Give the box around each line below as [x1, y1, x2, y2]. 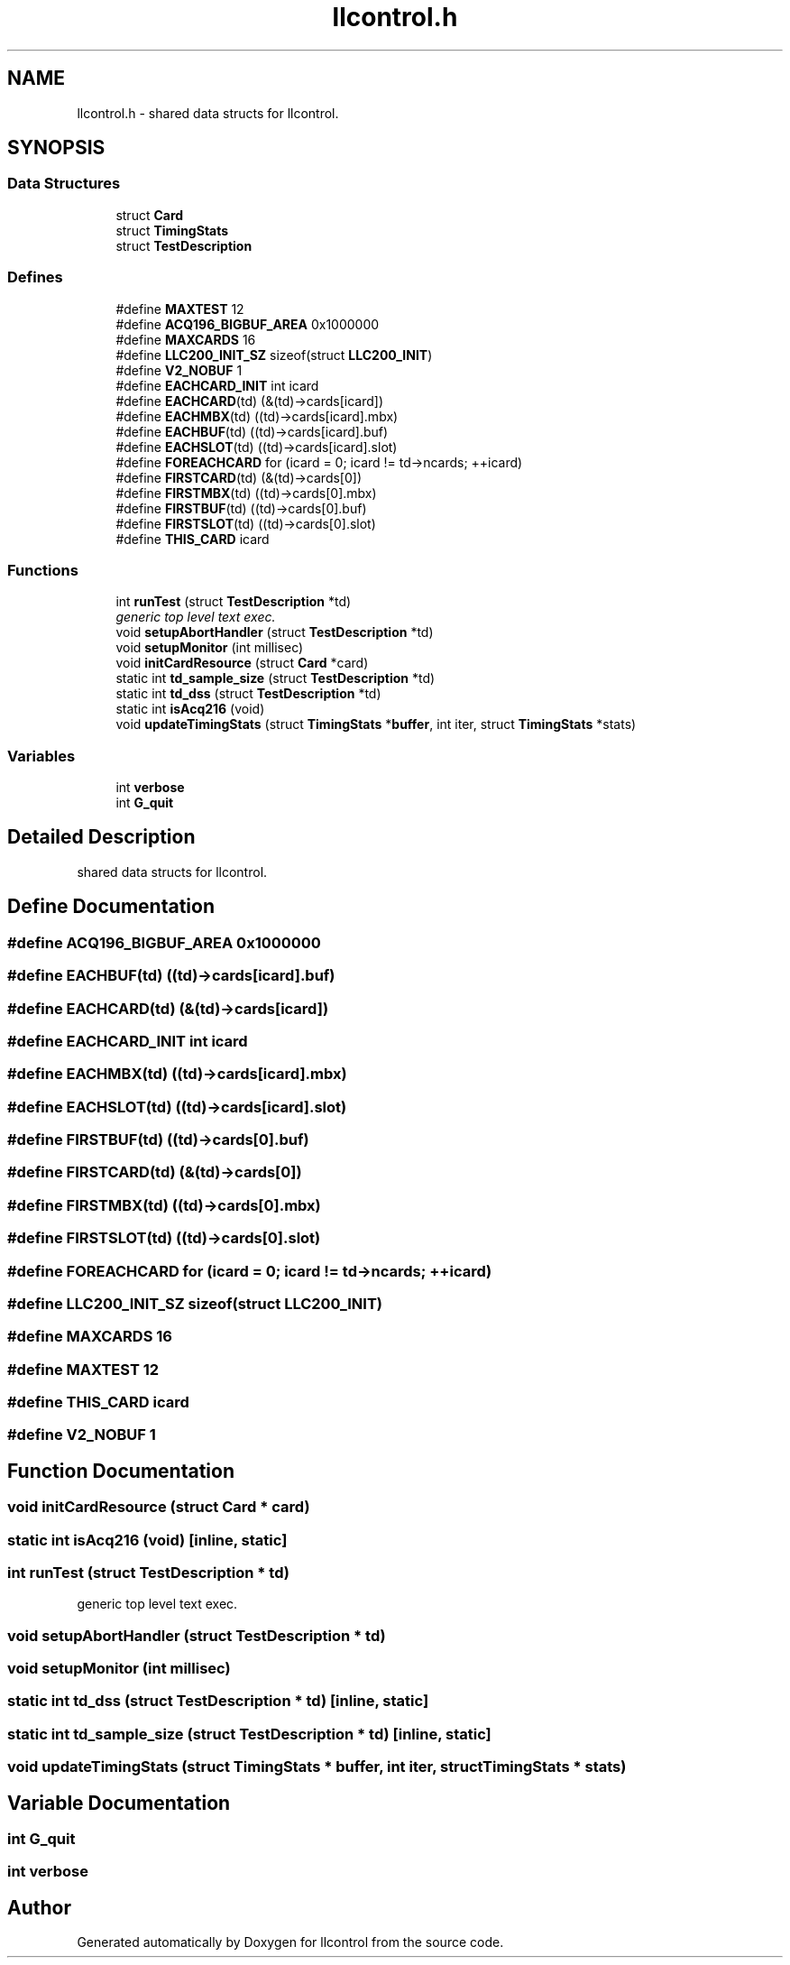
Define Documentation [7, 895, 215, 918]
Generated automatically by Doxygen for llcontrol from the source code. [77, 1934, 504, 1951]
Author [7, 1896, 71, 1919]
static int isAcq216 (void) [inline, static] [7, 1530, 288, 1549]
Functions [7, 560, 78, 579]
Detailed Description [7, 826, 196, 849]
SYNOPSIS [7, 136, 106, 160]
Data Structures [7, 174, 121, 193]
